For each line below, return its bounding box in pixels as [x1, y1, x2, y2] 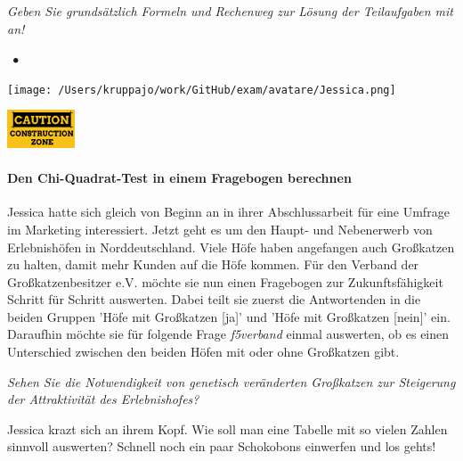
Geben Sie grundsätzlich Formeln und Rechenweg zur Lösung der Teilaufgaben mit [7, 2, 453, 20]
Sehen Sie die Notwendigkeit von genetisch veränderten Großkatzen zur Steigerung [7, 372, 456, 391]
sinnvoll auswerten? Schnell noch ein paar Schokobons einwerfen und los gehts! [7, 437, 436, 456]
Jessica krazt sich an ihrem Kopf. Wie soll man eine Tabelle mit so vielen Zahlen [7, 419, 448, 438]
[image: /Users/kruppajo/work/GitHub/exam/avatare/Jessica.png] [7, 83, 396, 96]
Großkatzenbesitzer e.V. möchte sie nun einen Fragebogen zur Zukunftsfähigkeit [7, 272, 443, 291]
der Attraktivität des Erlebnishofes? [7, 390, 199, 408]
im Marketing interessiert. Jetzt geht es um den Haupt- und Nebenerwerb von [7, 219, 433, 238]
